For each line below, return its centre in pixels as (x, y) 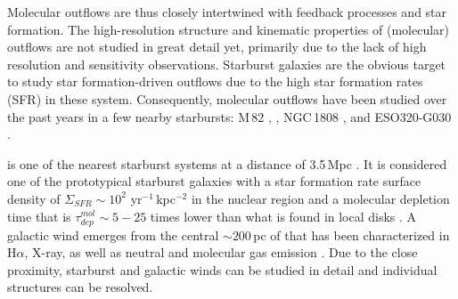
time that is (39, 216)
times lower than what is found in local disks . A (283, 216)
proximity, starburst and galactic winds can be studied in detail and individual (222, 269)
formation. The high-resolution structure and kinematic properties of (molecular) (228, 29)
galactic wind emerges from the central (113, 234)
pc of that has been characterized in (352, 234)
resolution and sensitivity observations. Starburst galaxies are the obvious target (227, 64)
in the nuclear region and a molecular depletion (320, 198)
